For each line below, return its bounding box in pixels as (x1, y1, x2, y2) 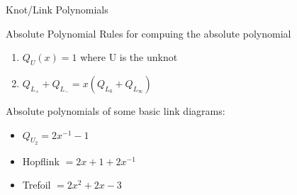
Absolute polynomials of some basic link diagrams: (6, 103, 225, 118)
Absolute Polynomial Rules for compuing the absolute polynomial (6, 26, 291, 40)
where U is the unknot (80, 50, 178, 65)
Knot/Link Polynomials (6, 2, 108, 16)
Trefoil (22, 177, 51, 192)
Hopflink (22, 153, 60, 168)
